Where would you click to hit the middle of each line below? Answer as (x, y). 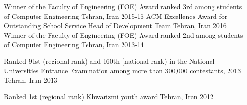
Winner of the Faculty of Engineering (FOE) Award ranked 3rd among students (123, 6)
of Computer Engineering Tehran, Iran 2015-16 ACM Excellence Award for (116, 16)
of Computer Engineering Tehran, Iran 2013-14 (74, 44)
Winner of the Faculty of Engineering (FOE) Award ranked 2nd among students (123, 35)
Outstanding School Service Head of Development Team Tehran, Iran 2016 (115, 26)
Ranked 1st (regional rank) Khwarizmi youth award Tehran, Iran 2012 (109, 96)
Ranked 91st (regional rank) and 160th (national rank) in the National (109, 61)
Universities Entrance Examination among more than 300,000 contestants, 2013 (123, 70)
